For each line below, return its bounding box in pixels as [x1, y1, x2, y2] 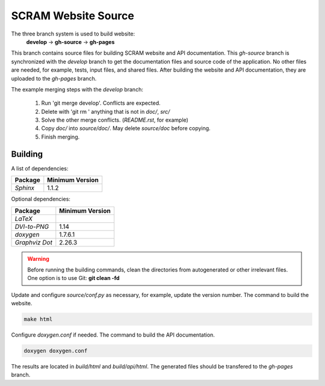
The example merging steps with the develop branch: [11, 86, 144, 93]
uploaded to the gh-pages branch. [11, 75, 97, 82]
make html [23, 316, 53, 323]
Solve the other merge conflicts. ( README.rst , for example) [41, 116, 189, 123]
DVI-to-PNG [14, 222, 49, 231]
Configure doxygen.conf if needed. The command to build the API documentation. [11, 331, 215, 338]
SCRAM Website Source [11, 9, 135, 22]
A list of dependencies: [11, 164, 69, 172]
